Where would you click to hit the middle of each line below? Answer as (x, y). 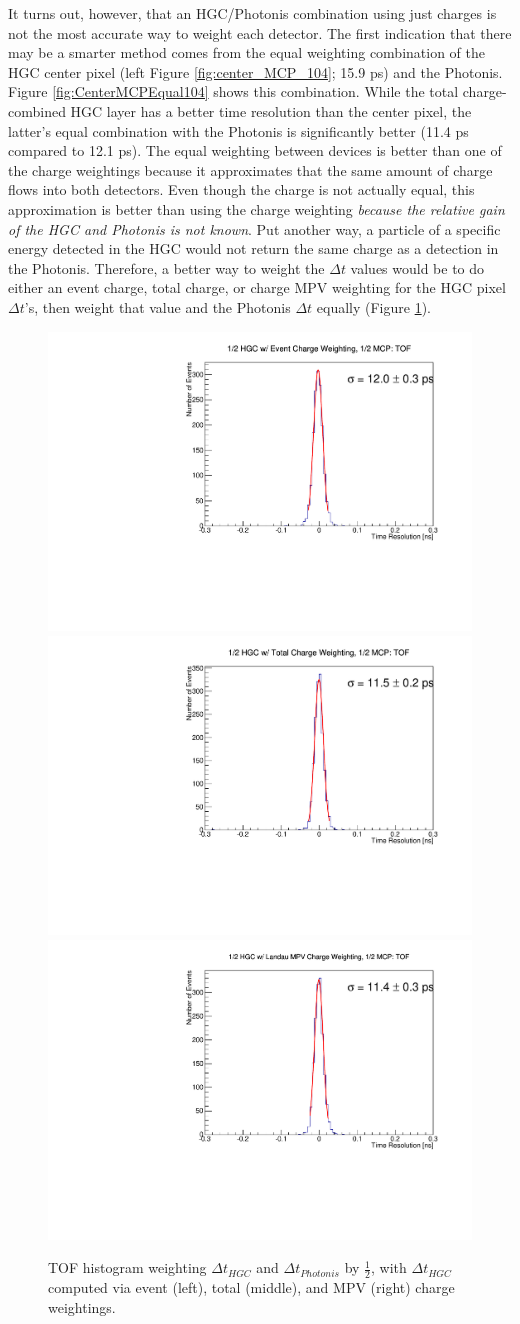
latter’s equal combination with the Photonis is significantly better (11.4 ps (238, 130)
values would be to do (417, 267)
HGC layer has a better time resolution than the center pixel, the (271, 110)
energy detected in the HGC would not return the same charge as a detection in (253, 248)
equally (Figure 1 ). (373, 306)
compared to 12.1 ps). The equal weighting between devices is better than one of (255, 150)
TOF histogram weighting (127, 1267)
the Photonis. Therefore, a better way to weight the (166, 267)
